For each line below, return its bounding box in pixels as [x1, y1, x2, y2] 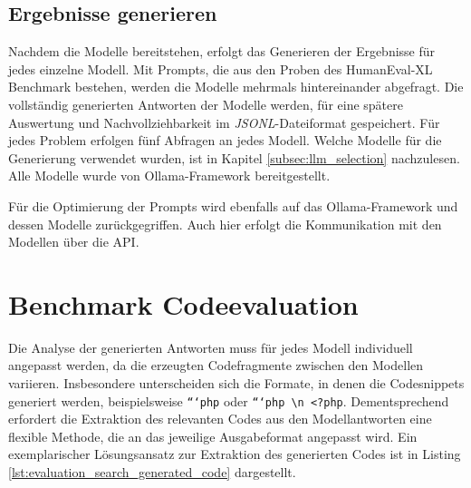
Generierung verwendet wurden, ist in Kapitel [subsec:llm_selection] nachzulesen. [8, 148, 460, 167]
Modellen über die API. [8, 232, 139, 251]
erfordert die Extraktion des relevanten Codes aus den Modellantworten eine [8, 409, 432, 428]
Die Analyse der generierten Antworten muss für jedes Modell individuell [8, 337, 413, 356]
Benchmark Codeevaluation [8, 285, 359, 322]
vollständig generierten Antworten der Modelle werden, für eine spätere [8, 94, 403, 113]
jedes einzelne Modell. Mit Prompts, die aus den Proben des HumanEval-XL [8, 59, 433, 78]
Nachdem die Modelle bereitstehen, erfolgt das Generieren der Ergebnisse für [8, 42, 436, 61]
